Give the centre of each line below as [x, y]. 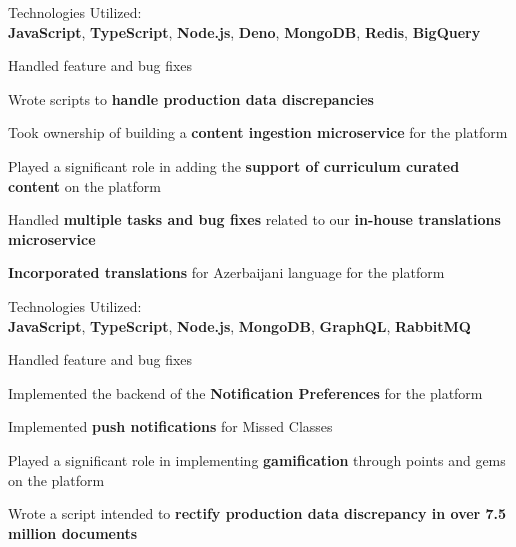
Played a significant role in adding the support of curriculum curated [234, 165]
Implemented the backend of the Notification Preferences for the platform [245, 392]
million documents [73, 532]
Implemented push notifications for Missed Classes [170, 426]
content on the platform [84, 185]
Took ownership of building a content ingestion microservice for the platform [258, 132]
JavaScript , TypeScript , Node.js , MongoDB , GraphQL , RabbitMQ [239, 325]
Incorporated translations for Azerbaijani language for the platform [226, 272]
